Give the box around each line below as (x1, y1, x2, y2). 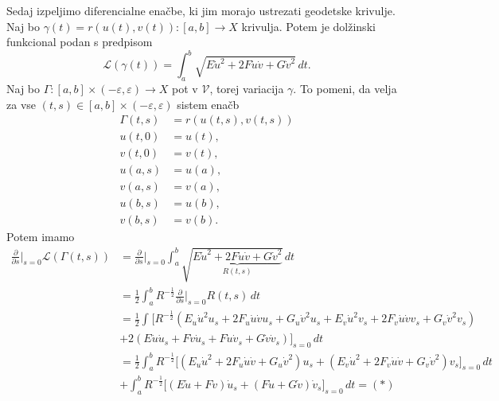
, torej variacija (209, 80, 284, 97)
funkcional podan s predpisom (6, 33, 153, 50)
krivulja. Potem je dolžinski (241, 18, 376, 34)
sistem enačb (177, 95, 240, 112)
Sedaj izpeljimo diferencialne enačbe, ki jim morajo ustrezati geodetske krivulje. (6, 2, 396, 18)
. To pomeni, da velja (293, 80, 397, 97)
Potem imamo (6, 228, 75, 245)
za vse (6, 95, 37, 112)
